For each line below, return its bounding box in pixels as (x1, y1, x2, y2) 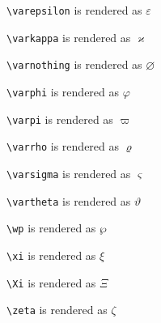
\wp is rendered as (6, 219, 96, 236)
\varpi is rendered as (6, 110, 113, 127)
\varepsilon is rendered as (6, 2, 142, 18)
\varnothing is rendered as (6, 56, 142, 73)
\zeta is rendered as (6, 301, 108, 318)
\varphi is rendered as (6, 83, 120, 100)
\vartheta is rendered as (6, 192, 131, 209)
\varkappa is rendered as (6, 28, 131, 45)
